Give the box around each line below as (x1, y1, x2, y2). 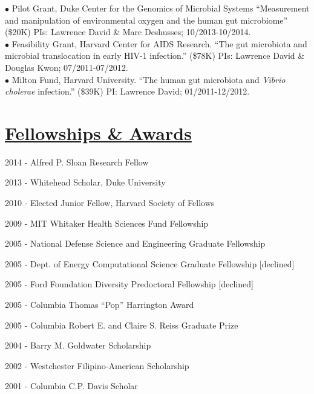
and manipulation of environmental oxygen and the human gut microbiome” (5, 13, 288, 26)
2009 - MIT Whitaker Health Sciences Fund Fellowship (5, 216, 209, 229)
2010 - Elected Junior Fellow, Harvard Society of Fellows (5, 196, 215, 209)
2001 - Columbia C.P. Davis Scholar (5, 379, 138, 392)
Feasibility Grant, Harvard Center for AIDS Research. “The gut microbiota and (11, 37, 307, 50)
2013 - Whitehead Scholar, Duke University (5, 176, 166, 189)
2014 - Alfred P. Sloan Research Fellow (5, 155, 149, 168)
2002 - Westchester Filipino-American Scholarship (5, 359, 189, 372)
